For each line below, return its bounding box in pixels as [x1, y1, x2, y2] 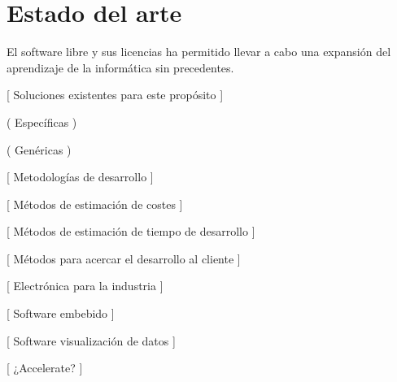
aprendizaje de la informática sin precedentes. [7, 59, 234, 76]
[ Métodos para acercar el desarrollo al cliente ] [7, 250, 241, 267]
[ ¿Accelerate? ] [7, 359, 83, 376]
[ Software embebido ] [7, 305, 115, 322]
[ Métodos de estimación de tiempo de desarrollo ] [7, 223, 255, 240]
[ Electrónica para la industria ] [7, 277, 164, 294]
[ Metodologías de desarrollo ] [7, 168, 154, 185]
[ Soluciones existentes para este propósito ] [7, 86, 224, 103]
